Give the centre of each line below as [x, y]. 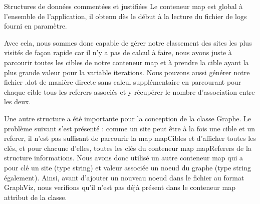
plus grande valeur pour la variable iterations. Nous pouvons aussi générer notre [127, 72]
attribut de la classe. [36, 197]
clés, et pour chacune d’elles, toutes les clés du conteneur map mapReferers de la [128, 148]
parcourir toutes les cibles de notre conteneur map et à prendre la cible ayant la [126, 62]
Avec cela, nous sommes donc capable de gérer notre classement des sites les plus [128, 42]
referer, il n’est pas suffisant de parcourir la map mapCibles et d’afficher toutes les [130, 138]
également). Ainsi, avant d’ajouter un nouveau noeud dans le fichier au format [124, 177]
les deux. [18, 101]
